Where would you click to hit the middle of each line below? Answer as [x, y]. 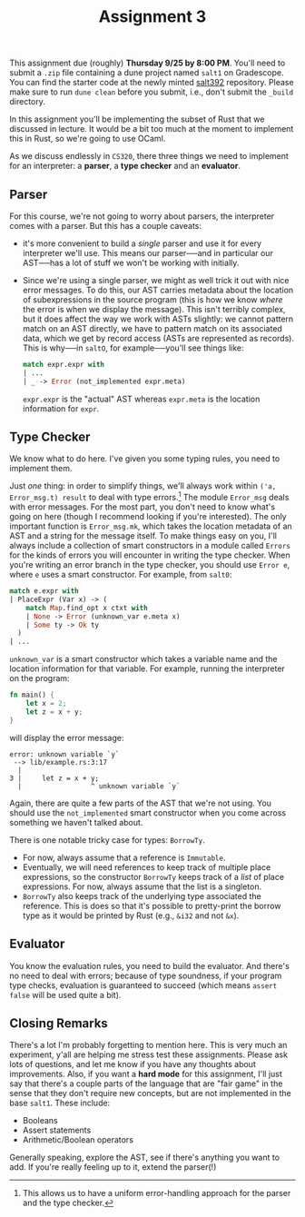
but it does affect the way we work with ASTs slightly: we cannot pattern [158, 319]
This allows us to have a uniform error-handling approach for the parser [157, 1193]
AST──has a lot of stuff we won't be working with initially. [131, 262]
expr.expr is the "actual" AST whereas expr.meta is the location [141, 399]
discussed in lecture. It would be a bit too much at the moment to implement [152, 129]
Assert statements [57, 1130]
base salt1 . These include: [60, 1103]
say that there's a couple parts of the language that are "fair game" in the [146, 1083]
